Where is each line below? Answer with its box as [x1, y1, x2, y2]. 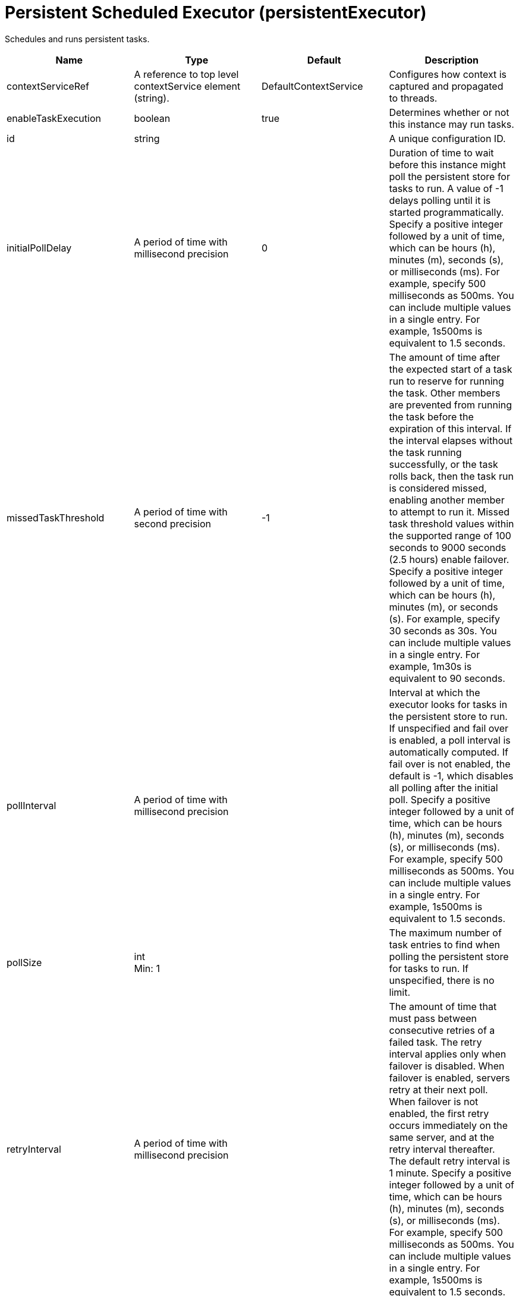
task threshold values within [389, 517, 514, 530]
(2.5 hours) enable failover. [389, 553, 509, 565]
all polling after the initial [389, 781, 498, 794]
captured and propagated [389, 80, 504, 92]
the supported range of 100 [389, 529, 511, 542]
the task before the [389, 410, 474, 423]
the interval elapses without [389, 434, 512, 446]
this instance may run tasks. [389, 118, 514, 130]
